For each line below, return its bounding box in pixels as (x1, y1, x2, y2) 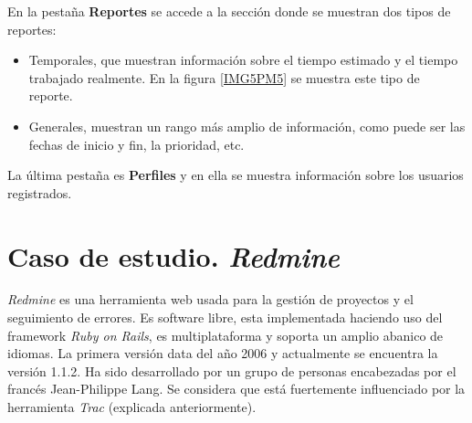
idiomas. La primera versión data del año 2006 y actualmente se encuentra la (7, 344, 438, 363)
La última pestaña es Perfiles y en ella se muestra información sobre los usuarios (7, 165, 464, 185)
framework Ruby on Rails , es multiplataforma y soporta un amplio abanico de (7, 325, 444, 344)
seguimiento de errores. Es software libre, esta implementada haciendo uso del (7, 308, 443, 327)
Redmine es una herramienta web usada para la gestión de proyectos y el (7, 290, 414, 309)
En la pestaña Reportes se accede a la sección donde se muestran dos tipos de (7, 2, 451, 20)
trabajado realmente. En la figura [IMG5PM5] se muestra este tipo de (28, 68, 420, 87)
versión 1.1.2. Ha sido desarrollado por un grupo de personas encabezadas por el (7, 361, 456, 380)
